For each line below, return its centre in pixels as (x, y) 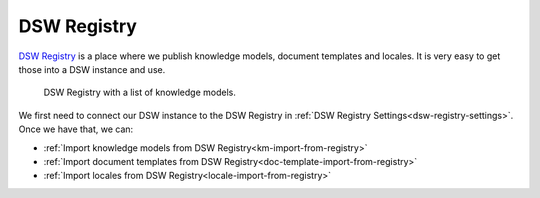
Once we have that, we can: (76, 129)
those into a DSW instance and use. (92, 69)
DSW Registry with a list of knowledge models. (140, 92)
